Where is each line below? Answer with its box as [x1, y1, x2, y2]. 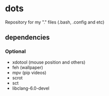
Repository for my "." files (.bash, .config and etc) [5, 19, 105, 25]
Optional [5, 48, 26, 55]
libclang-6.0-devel [12, 85, 50, 91]
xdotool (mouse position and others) [12, 59, 86, 65]
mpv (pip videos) [12, 70, 46, 75]
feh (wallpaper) [12, 64, 43, 70]
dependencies [5, 33, 50, 42]
